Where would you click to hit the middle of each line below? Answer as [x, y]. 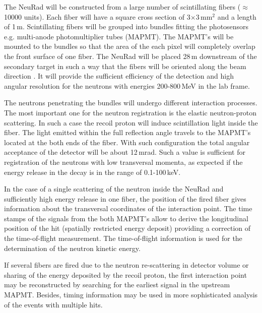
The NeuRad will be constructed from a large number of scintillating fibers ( [122, 7]
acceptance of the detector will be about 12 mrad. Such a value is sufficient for [125, 152]
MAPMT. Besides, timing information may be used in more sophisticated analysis [131, 295]
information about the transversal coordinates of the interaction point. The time [128, 208]
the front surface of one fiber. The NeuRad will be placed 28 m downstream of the [130, 56]
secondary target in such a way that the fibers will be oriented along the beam [125, 66]
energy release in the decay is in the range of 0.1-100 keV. [92, 172]
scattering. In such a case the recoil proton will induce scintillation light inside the [131, 122]
